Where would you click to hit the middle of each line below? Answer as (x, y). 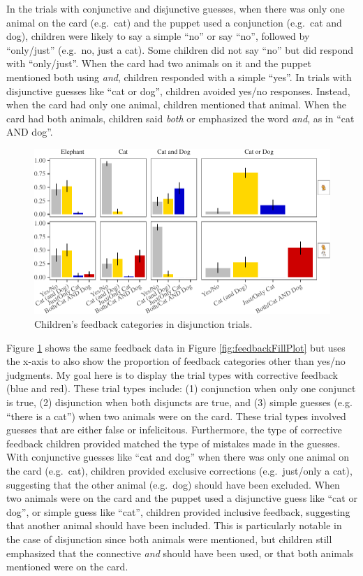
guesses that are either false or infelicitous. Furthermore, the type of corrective (174, 430)
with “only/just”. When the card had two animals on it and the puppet (159, 63)
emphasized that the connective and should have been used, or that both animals (180, 553)
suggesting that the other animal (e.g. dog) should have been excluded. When (173, 484)
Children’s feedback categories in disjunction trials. (143, 324)
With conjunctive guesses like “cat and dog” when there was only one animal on (178, 457)
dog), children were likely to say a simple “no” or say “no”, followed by (158, 36)
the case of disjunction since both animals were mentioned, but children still (169, 539)
